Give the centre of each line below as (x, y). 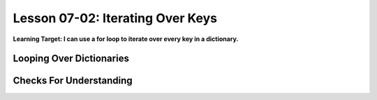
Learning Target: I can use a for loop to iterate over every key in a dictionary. (126, 39)
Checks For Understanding (73, 81)
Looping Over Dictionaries (71, 59)
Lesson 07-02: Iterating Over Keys (115, 18)
